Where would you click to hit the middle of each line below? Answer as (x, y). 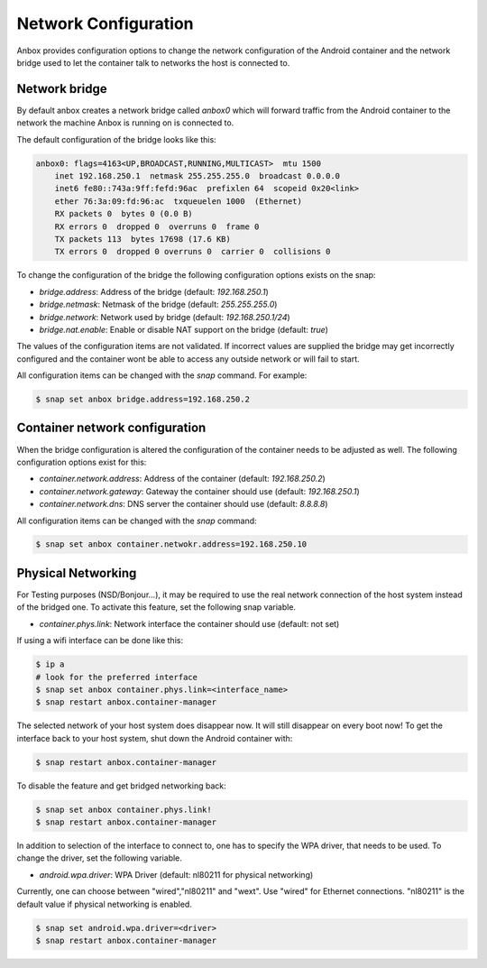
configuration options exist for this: (82, 462)
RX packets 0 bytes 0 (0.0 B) (124, 214)
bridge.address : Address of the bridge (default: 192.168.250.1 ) (154, 291)
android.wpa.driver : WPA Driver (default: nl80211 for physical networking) (176, 874)
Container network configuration (111, 428)
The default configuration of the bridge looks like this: (116, 139)
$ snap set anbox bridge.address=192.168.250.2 (142, 400)
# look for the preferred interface (117, 677)
